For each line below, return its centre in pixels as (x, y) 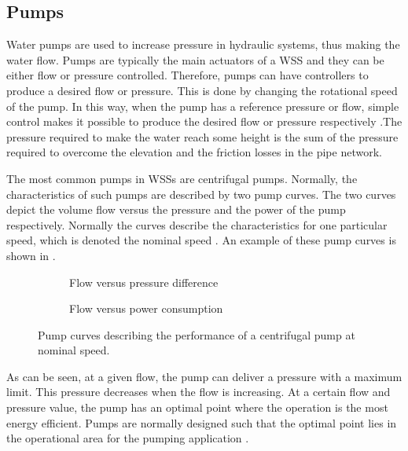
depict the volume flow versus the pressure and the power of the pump (176, 209)
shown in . (31, 255)
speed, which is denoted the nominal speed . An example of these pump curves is (201, 240)
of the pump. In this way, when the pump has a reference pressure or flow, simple (203, 106)
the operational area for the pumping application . (128, 438)
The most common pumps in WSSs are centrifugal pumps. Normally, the (182, 178)
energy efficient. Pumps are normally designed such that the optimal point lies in (202, 422)
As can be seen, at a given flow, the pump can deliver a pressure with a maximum (204, 376)
